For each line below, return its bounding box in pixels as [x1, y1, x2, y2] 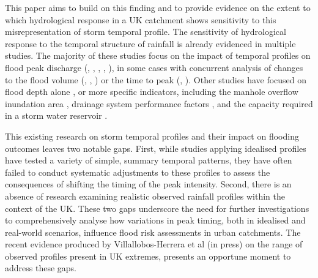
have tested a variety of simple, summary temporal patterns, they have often [5, 154, 292, 167]
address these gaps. [5, 261, 76, 274]
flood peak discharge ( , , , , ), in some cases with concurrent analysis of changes [5, 61, 303, 73]
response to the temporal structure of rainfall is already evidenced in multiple [5, 37, 296, 50]
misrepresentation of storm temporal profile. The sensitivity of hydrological [5, 25, 286, 38]
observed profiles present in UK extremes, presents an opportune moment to [5, 249, 291, 262]
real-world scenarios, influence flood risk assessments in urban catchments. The [5, 225, 301, 238]
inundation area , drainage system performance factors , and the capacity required [5, 97, 313, 110]
